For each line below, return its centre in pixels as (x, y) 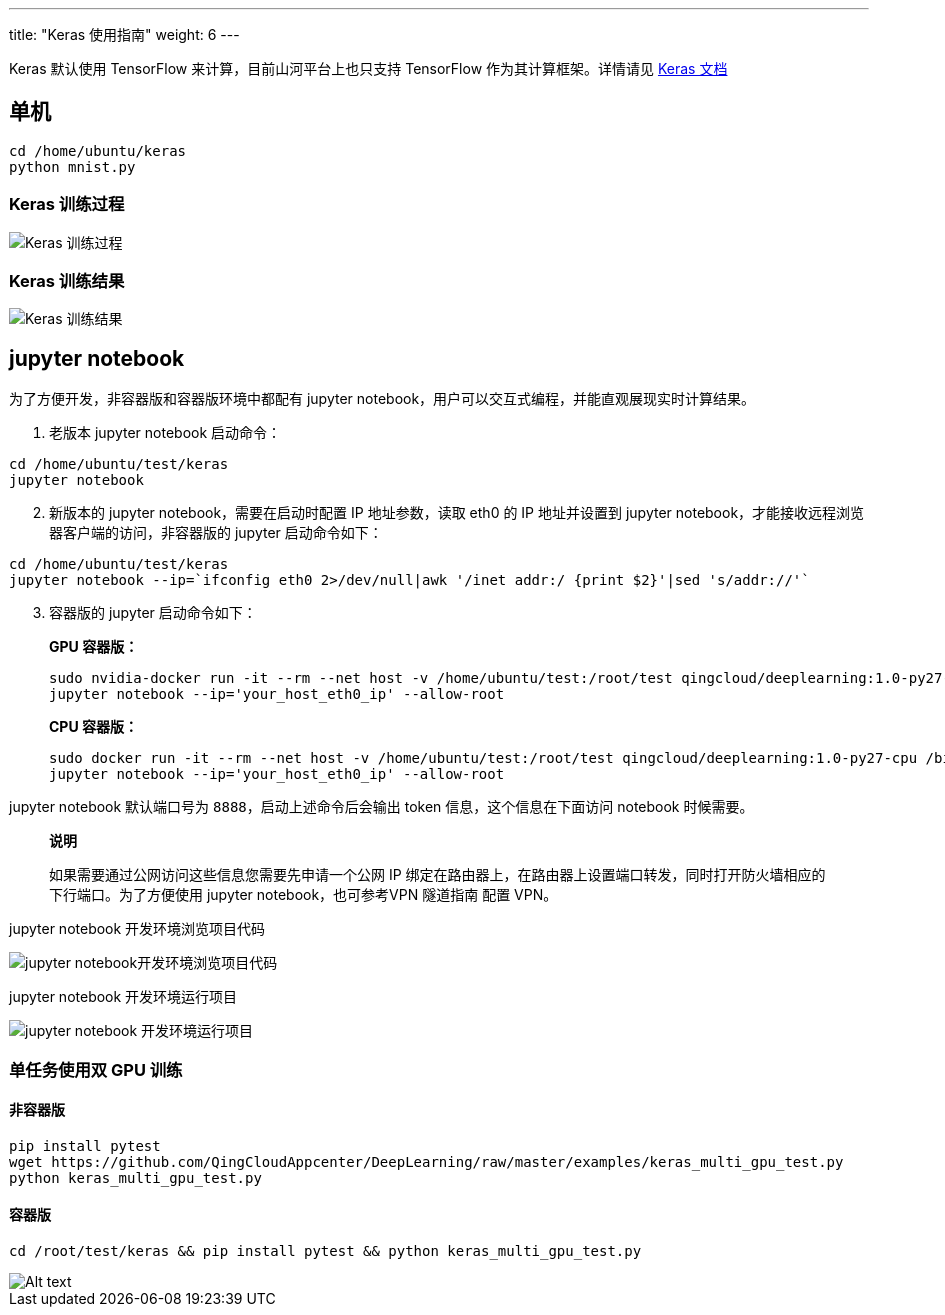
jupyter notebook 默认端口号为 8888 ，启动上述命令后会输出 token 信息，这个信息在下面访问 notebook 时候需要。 (381, 807)
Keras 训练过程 (67, 204)
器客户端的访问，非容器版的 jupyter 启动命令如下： (216, 533)
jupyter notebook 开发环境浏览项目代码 (137, 929)
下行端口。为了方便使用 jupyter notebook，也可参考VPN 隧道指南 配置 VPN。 (303, 895)
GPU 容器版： (94, 647)
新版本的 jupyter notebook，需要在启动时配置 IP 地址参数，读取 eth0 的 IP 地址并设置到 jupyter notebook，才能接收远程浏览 (457, 513)
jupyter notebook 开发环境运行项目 (123, 997)
